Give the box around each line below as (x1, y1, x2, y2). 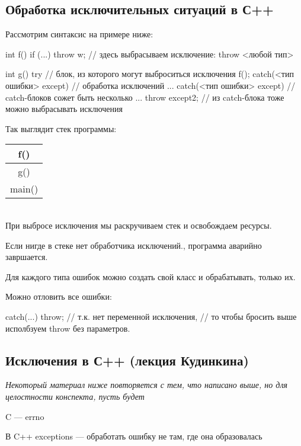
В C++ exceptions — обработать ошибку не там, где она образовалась (5, 430, 262, 442)
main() (10, 182, 39, 196)
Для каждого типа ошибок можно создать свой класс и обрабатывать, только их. (5, 270, 296, 283)
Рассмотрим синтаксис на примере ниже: (5, 28, 153, 40)
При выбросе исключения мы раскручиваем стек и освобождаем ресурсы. (5, 219, 272, 231)
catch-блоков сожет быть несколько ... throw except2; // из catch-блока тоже (5, 91, 284, 103)
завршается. (5, 251, 48, 263)
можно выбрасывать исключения (5, 102, 123, 115)
